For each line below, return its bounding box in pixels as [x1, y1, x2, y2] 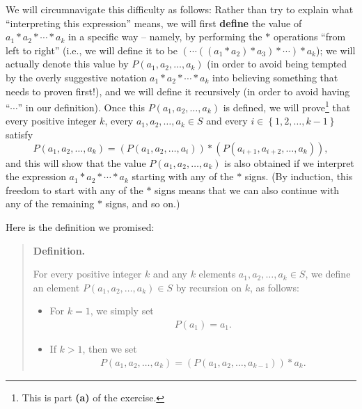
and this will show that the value [6, 155, 146, 170]
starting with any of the [132, 169, 234, 184]
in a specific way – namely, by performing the [68, 29, 262, 44]
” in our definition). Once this [17, 99, 145, 114]
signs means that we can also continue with [155, 182, 340, 197]
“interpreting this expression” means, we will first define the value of [6, 15, 302, 30]
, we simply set [90, 303, 154, 318]
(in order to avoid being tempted [207, 56, 347, 71]
